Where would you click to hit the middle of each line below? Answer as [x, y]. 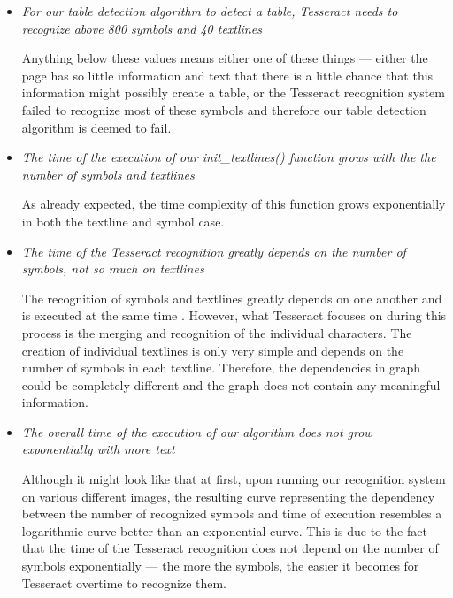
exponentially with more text [98, 449]
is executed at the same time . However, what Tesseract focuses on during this [234, 315]
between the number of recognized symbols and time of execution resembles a [232, 514]
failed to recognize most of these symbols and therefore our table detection [224, 109]
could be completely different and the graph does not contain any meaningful [231, 384]
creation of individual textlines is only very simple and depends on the [213, 350]
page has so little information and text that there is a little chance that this [227, 75]
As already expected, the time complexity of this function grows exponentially [234, 204]
